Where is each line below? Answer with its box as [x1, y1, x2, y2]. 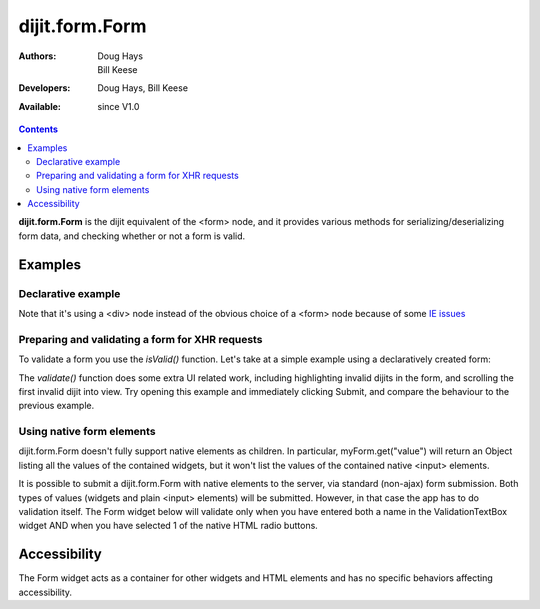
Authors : [18, 50, 57, 62]
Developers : [18, 82, 71, 94]
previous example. [18, 400, 95, 412]
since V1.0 [97, 100, 140, 112]
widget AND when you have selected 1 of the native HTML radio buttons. [18, 520, 319, 532]
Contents [18, 123, 59, 135]
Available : [18, 100, 62, 112]
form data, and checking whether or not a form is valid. [18, 230, 246, 242]
